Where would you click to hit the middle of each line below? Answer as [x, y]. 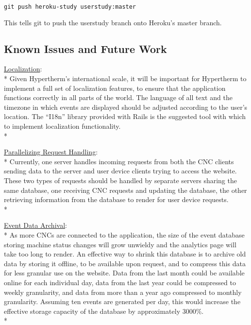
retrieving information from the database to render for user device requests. [116, 199]
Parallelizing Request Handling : [51, 152]
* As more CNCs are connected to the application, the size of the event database [124, 234]
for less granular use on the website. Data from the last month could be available [124, 273]
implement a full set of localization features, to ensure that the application [115, 88]
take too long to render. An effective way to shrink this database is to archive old [125, 254]
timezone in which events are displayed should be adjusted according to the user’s [126, 107]
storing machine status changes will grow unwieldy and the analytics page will [120, 244]
